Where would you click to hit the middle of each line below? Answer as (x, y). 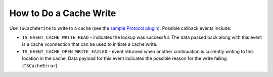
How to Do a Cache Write (63, 13)
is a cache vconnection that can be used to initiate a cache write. (90, 44)
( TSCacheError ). (40, 65)
